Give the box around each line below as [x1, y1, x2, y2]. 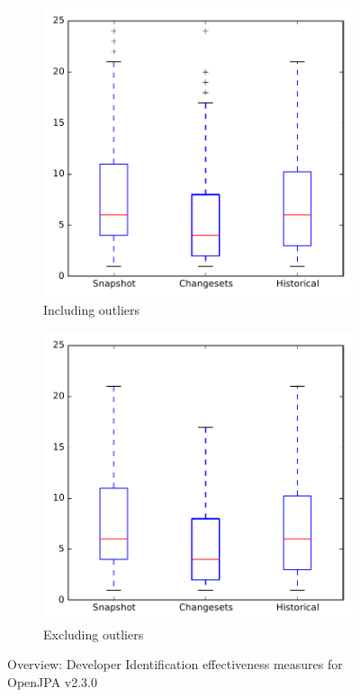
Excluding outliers [43, 624, 144, 643]
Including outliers [43, 300, 140, 319]
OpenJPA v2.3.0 [7, 672, 97, 691]
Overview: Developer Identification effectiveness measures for [7, 655, 343, 674]
